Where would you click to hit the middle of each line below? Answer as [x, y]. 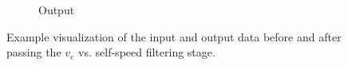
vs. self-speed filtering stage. [147, 52]
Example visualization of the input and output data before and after [174, 36]
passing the [34, 52]
